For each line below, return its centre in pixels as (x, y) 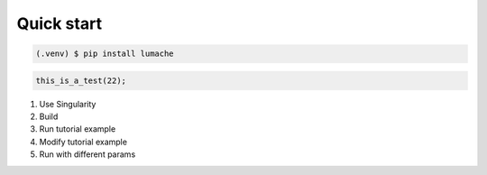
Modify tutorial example (83, 142)
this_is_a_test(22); (81, 80)
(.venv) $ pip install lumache (105, 54)
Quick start (60, 23)
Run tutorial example (78, 129)
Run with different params (87, 154)
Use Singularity (68, 104)
